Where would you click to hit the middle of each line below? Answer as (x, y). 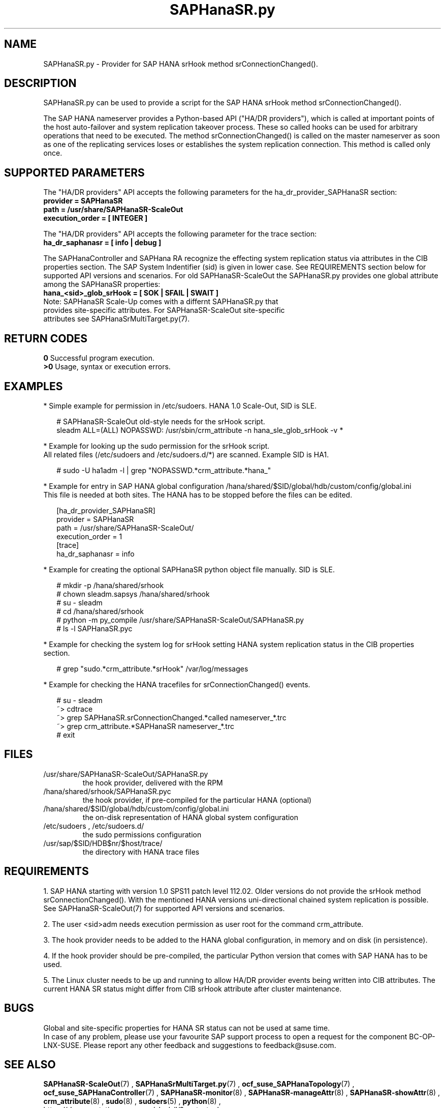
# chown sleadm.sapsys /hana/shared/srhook (133, 594)
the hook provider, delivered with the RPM (153, 782)
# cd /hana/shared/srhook (100, 611)
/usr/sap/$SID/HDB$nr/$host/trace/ (103, 843)
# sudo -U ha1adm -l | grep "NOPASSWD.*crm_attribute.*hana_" (164, 470)
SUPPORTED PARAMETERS (74, 172)
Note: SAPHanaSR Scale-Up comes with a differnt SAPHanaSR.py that (161, 302)
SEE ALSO (30, 1064)
